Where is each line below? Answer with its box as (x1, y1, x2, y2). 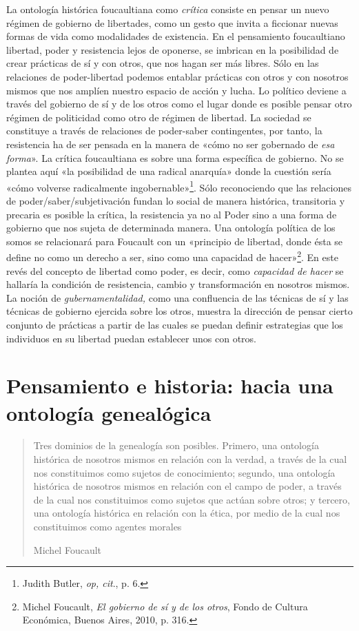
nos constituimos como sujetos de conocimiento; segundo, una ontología (33, 465, 336, 479)
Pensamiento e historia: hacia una (6, 371, 334, 400)
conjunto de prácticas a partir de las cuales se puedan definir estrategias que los (6, 317, 343, 331)
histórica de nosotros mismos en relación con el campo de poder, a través (33, 479, 342, 493)
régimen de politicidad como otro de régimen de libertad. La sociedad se (6, 110, 311, 124)
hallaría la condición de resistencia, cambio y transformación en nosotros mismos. (6, 277, 350, 291)
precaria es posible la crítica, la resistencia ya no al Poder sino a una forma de (6, 207, 337, 221)
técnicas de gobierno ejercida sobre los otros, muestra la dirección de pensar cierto (6, 304, 353, 318)
